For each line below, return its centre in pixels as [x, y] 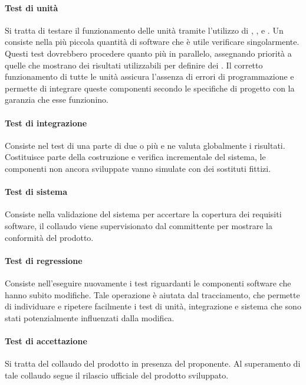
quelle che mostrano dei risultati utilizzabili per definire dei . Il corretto [134, 65]
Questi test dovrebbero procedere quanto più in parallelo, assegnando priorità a [148, 53]
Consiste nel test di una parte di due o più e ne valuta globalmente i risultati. [145, 145]
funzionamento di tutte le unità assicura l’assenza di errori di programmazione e [149, 76]
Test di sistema [36, 192]
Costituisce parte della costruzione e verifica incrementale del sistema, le [135, 157]
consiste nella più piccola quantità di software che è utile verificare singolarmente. [152, 42]
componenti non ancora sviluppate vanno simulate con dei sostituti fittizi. [138, 168]
